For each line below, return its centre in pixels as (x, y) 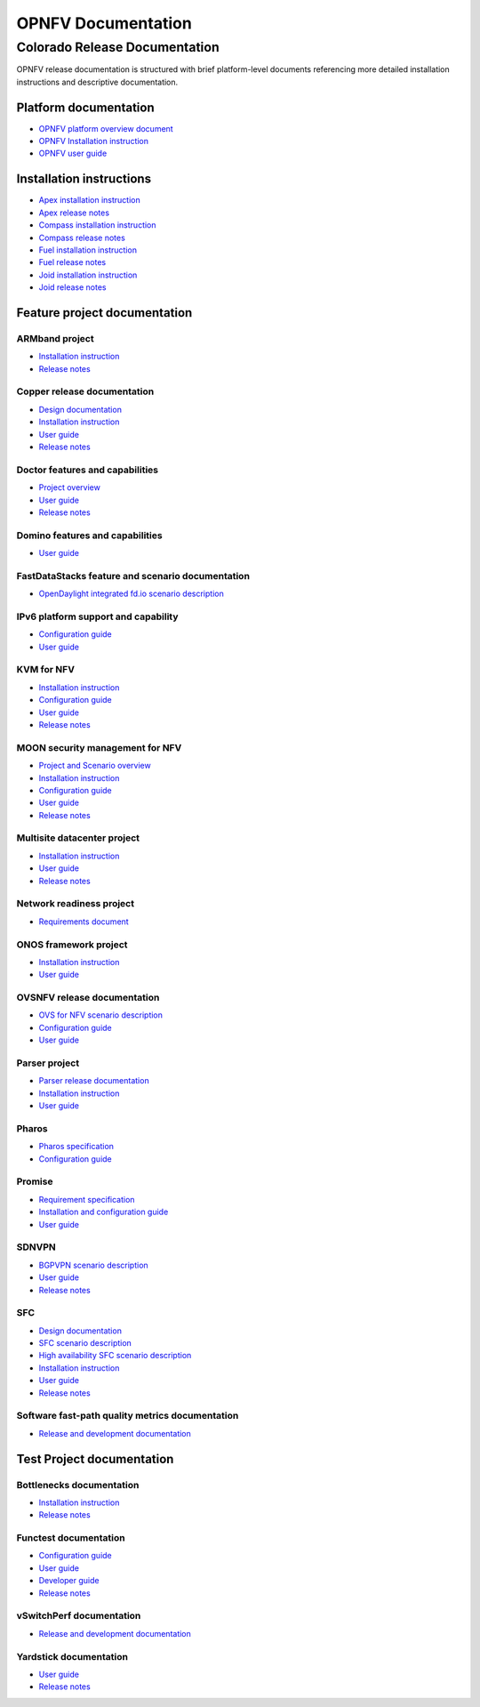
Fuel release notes (72, 262)
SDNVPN (36, 1247)
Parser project (48, 1063)
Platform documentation (85, 107)
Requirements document (84, 922)
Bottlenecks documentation (78, 1485)
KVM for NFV (46, 670)
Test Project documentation (95, 1459)
